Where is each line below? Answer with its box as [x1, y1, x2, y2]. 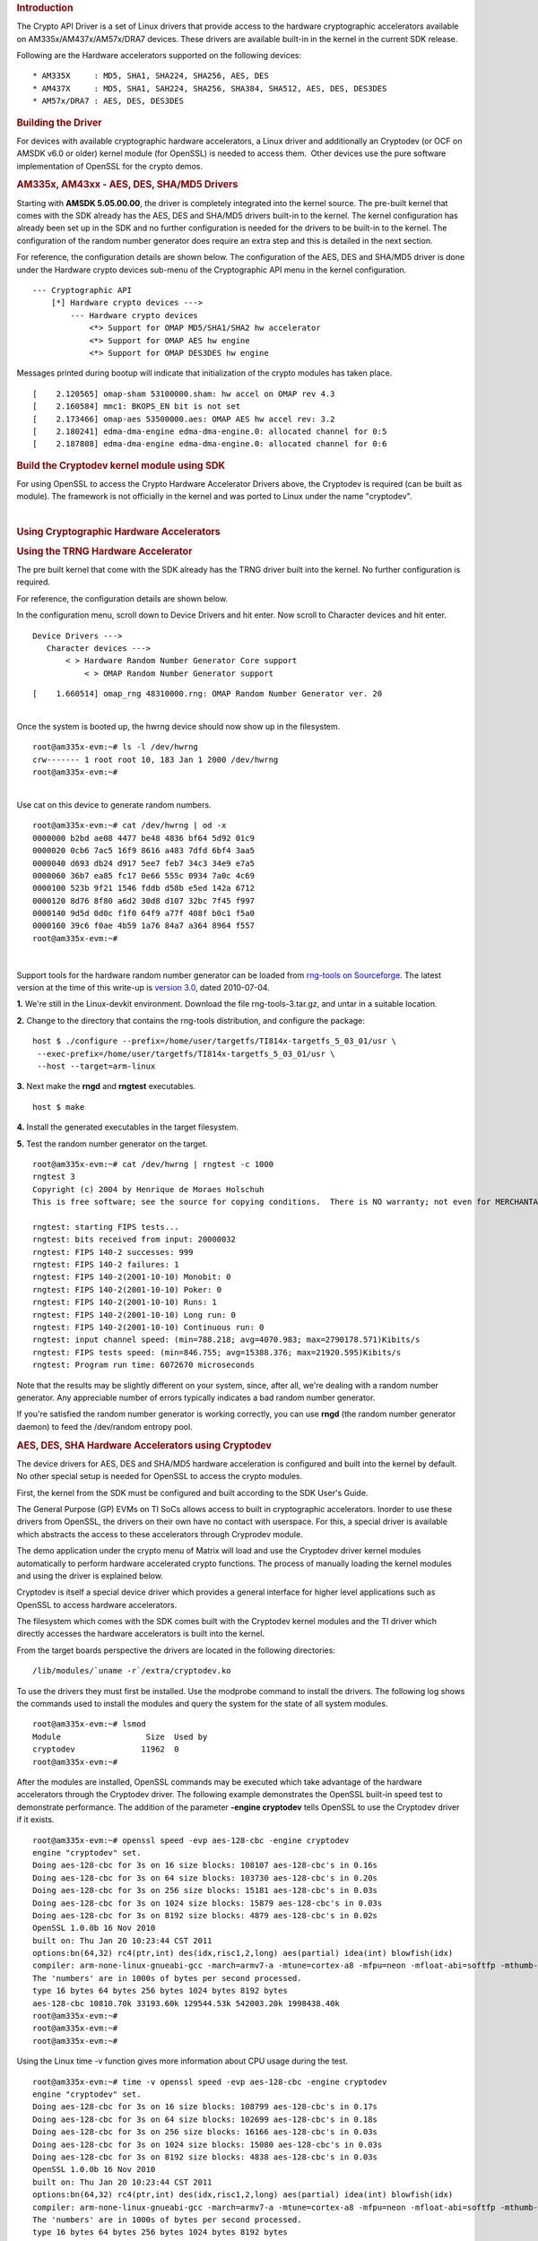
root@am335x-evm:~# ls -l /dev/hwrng [32, 742, 199, 752]
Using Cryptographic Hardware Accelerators [16, 525, 221, 538]
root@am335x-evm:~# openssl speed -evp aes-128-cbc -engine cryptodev [32, 1835, 350, 1846]
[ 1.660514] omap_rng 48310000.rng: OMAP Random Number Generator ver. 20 [32, 688, 383, 699]
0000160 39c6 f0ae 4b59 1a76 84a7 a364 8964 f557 [32, 921, 256, 931]
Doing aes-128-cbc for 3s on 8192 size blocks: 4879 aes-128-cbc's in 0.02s [32, 1910, 378, 1920]
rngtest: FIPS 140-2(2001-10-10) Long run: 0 [32, 1310, 237, 1320]
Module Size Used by [32, 1731, 208, 1742]
